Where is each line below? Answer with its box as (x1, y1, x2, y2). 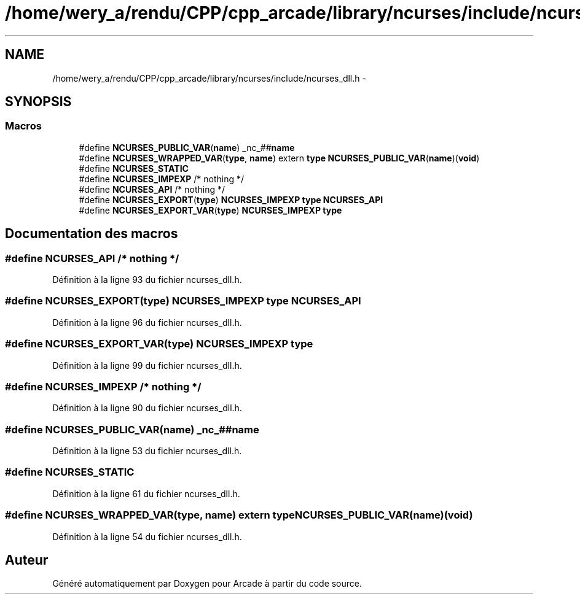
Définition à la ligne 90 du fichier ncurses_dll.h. (52, 403, 242, 414)
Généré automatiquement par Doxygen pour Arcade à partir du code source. (52, 578, 362, 589)
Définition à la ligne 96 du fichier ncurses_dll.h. (52, 317, 242, 328)
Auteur (5, 552, 49, 568)
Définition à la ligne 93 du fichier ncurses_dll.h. (52, 274, 242, 285)
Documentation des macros (5, 226, 178, 242)
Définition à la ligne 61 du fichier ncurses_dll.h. (52, 488, 240, 499)
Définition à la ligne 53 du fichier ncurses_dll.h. (52, 446, 242, 457)
